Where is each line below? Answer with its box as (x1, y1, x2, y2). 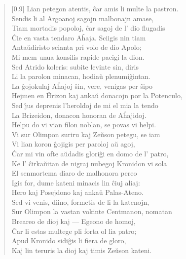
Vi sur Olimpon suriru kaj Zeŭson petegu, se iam (11, 129, 160, 139)
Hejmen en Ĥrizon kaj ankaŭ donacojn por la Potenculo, (11, 90, 183, 101)
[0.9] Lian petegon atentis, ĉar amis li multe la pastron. (11, 3, 179, 13)
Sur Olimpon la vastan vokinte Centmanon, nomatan (11, 206, 172, 217)
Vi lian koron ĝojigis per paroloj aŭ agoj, (11, 139, 135, 149)
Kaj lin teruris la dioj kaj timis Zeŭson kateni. (11, 245, 152, 255)
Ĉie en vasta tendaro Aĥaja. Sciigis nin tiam (11, 32, 146, 42)
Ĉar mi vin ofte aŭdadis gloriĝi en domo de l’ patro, (11, 148, 169, 158)
